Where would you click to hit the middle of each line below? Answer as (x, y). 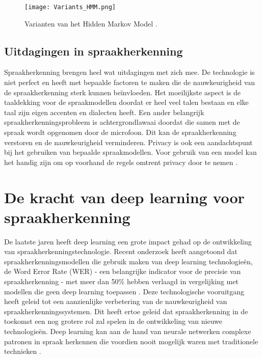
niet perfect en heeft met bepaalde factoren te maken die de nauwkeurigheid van (130, 82)
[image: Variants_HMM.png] (70, 7)
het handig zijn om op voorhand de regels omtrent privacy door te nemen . (121, 162)
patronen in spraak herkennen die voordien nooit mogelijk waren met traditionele (131, 341)
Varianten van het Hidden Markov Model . (91, 23)
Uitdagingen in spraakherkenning (94, 51)
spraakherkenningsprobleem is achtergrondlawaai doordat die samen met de (122, 122)
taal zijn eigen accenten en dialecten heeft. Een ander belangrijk (104, 112)
